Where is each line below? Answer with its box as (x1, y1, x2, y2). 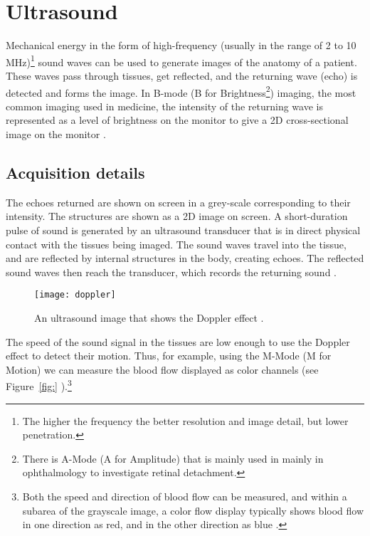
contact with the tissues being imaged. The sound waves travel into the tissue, (6, 236, 347, 251)
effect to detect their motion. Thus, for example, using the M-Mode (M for (6, 348, 332, 363)
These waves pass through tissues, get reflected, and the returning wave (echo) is (6, 68, 358, 83)
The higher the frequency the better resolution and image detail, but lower (22, 413, 349, 428)
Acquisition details (6, 161, 145, 183)
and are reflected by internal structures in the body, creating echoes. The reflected (6, 251, 364, 266)
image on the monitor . (6, 127, 106, 141)
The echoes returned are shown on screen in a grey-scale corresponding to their (6, 194, 351, 209)
